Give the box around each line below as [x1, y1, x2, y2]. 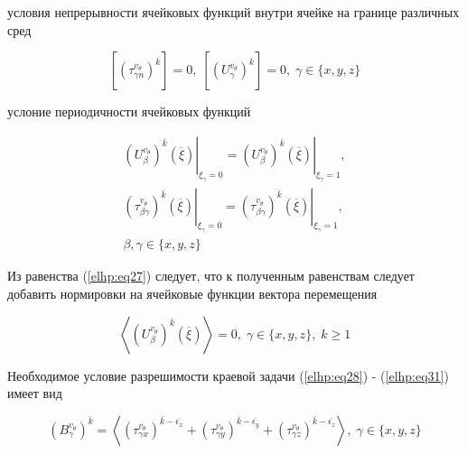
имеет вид [7, 384, 62, 403]
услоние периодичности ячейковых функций [7, 102, 251, 121]
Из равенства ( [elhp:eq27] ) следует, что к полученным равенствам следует [7, 266, 415, 285]
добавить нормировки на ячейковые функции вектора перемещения [7, 283, 378, 302]
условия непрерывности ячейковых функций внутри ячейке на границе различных [7, 3, 460, 21]
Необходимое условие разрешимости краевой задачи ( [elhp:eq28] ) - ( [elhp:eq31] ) [7, 366, 449, 385]
